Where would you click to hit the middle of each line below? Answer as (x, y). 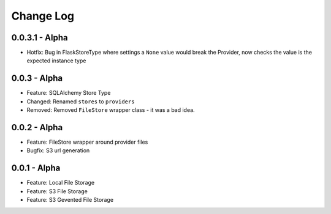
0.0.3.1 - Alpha (40, 38)
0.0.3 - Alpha (37, 79)
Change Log (43, 16)
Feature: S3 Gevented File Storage (70, 200)
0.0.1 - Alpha (36, 168)
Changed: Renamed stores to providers (81, 101)
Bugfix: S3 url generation (58, 150)
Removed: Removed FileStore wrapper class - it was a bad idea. (111, 110)
